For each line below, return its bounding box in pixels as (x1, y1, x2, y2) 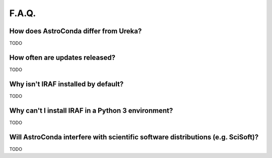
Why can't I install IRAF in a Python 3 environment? (9, 106, 173, 115)
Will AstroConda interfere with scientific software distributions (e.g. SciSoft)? (9, 133, 259, 141)
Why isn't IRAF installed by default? (9, 80, 124, 88)
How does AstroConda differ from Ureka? (9, 27, 142, 35)
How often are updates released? (9, 53, 116, 62)
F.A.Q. (9, 8, 36, 19)
